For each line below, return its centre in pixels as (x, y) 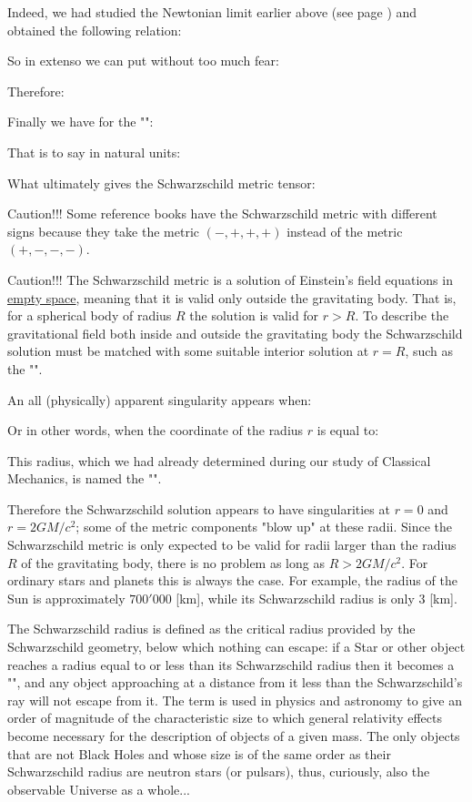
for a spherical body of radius (90, 315)
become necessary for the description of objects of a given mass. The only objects (234, 736)
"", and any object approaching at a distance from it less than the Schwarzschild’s (235, 682)
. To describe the (402, 315)
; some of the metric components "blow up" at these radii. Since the (264, 527)
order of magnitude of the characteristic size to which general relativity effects (225, 718)
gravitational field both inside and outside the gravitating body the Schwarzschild (235, 333)
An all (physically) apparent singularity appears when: (160, 399)
